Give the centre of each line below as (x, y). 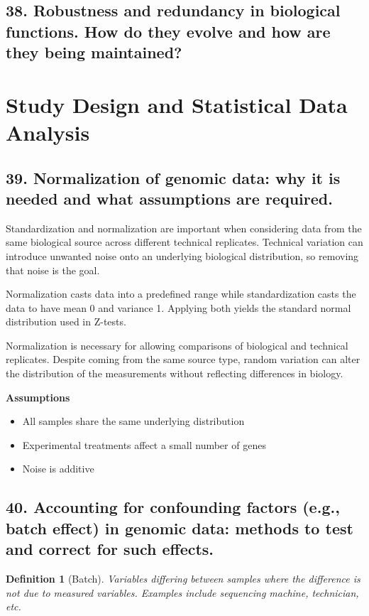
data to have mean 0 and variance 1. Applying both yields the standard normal (178, 307)
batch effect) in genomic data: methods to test (180, 528)
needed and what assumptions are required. (169, 198)
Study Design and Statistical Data (177, 104)
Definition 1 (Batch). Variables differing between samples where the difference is (183, 579)
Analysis (48, 132)
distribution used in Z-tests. (66, 321)
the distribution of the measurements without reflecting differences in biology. (175, 373)
